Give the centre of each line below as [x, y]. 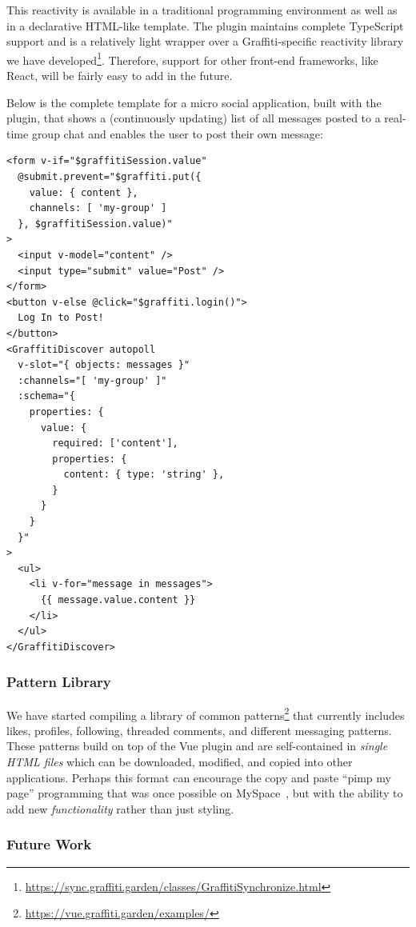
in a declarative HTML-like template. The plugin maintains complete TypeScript [205, 25]
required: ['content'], [115, 444]
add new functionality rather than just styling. [120, 808]
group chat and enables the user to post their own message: [177, 133]
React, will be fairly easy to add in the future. [120, 76]
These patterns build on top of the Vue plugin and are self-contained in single [197, 746]
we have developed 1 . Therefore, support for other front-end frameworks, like [192, 58]
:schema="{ [46, 396]
